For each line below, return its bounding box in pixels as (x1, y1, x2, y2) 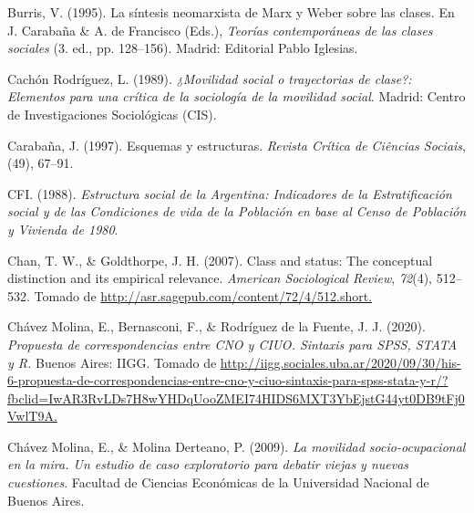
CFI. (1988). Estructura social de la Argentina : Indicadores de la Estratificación (7, 183, 452, 203)
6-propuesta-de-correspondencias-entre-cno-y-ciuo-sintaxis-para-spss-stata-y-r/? (7, 371, 448, 390)
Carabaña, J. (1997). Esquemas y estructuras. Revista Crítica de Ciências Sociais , (7, 135, 466, 154)
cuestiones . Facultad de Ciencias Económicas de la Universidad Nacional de (7, 473, 429, 492)
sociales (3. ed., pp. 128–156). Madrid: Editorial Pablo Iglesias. (7, 38, 358, 58)
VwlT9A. (7, 406, 57, 425)
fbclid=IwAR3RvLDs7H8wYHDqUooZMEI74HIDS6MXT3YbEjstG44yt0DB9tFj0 (7, 388, 465, 407)
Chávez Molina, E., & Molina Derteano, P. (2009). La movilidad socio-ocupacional (7, 436, 466, 455)
